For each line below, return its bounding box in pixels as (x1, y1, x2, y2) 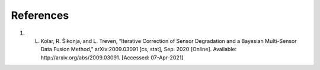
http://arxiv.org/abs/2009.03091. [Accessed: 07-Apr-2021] (40, 54, 184, 61)
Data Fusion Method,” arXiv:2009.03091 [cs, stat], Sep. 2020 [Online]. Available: (40, 46, 237, 53)
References (11, 9, 69, 22)
